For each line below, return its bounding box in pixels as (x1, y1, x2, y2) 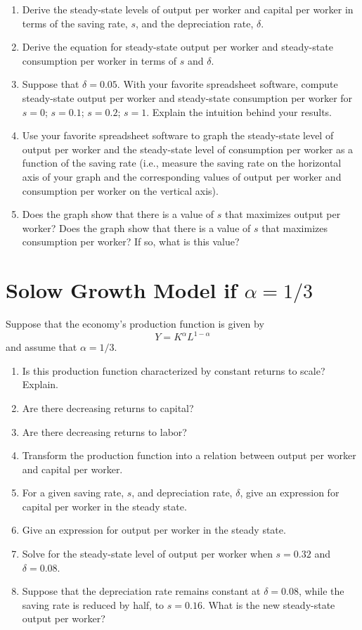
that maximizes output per (225, 207, 341, 221)
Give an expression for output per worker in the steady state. (22, 522, 286, 537)
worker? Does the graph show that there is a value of (22, 220, 251, 235)
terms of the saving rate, (22, 15, 128, 30)
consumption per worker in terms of (22, 53, 177, 67)
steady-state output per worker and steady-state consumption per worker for (22, 90, 353, 105)
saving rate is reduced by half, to (22, 597, 164, 612)
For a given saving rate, (22, 485, 124, 500)
